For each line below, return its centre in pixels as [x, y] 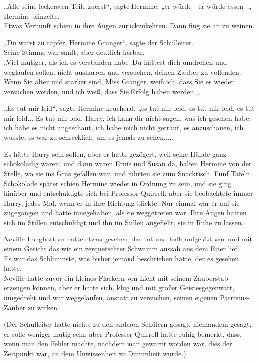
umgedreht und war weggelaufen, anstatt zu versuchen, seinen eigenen [111, 298]
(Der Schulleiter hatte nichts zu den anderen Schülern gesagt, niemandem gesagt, [128, 324]
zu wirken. [43, 307]
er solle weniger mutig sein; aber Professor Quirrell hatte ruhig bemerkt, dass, [123, 333]
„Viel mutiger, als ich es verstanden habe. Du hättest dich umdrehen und [116, 61]
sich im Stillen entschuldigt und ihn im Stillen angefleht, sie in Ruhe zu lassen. [124, 222]
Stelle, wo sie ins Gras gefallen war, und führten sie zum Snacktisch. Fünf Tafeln [127, 173]
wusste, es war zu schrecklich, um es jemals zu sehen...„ [89, 137]
